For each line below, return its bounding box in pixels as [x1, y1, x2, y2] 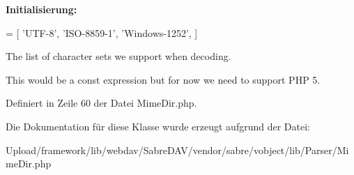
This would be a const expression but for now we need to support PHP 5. [6, 72, 321, 86]
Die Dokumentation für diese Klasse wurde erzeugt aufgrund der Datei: [6, 119, 310, 133]
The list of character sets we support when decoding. [6, 49, 231, 63]
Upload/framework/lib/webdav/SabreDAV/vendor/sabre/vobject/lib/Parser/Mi [6, 142, 349, 157]
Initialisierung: [6, 2, 77, 16]
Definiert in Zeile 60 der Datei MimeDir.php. [6, 96, 197, 110]
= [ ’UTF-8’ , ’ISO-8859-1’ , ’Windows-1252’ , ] [6, 25, 198, 40]
